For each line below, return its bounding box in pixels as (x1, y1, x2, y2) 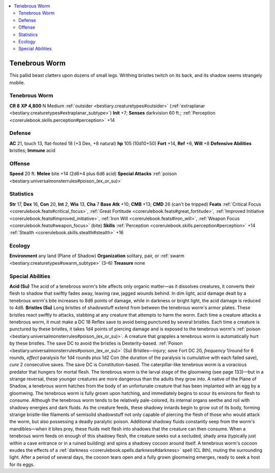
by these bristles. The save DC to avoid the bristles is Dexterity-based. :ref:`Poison (9, 340, 183, 346)
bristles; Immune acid (9, 148, 56, 154)
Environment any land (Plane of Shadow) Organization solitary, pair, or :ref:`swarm (9, 253, 185, 259)
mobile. (9, 79, 25, 86)
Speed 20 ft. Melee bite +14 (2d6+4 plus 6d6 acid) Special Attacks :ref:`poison (9, 171, 177, 177)
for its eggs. (9, 461, 35, 467)
